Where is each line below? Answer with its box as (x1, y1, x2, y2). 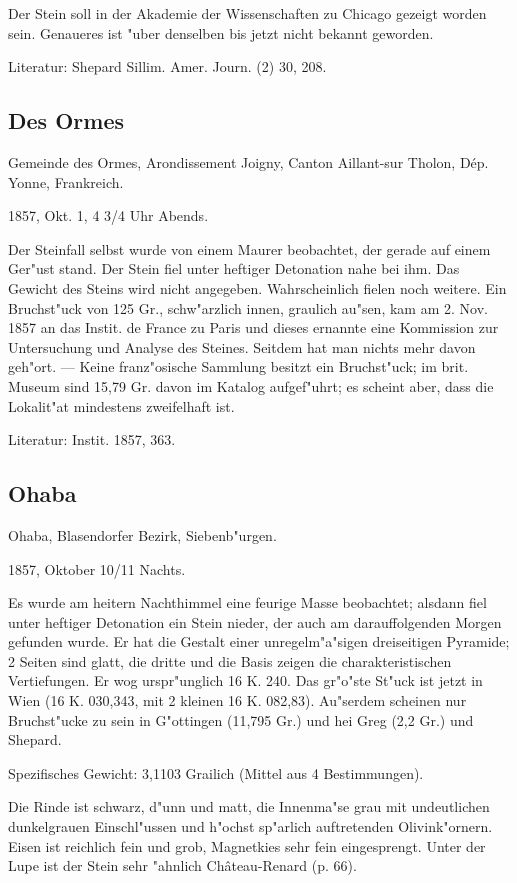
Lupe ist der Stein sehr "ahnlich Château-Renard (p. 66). (8, 855, 357, 876)
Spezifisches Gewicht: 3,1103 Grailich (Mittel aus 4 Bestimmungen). (8, 762, 424, 783)
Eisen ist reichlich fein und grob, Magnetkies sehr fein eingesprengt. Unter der (8, 835, 486, 856)
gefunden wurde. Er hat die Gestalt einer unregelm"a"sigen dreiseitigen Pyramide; (8, 631, 510, 652)
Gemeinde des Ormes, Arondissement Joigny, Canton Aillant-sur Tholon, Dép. (8, 151, 489, 172)
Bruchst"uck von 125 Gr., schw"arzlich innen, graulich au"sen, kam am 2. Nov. (8, 297, 488, 318)
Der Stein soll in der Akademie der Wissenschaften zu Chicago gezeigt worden (8, 3, 487, 23)
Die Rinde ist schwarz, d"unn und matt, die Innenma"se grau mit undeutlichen (8, 796, 490, 817)
